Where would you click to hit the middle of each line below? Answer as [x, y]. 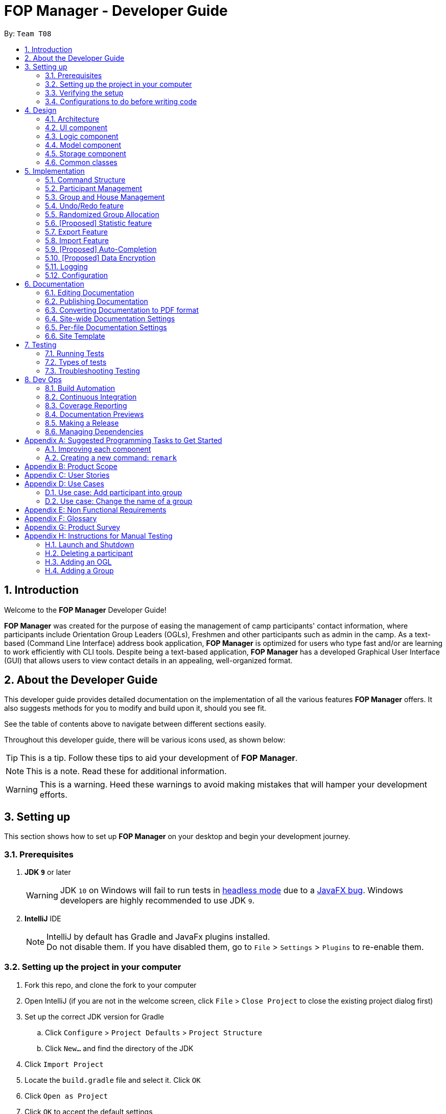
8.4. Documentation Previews [95, 414]
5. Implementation [55, 171]
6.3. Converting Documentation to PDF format [122, 310]
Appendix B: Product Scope [71, 466]
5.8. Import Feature [77, 240]
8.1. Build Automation [80, 388]
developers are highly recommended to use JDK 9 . [157, 901]
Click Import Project [64, 1064]
